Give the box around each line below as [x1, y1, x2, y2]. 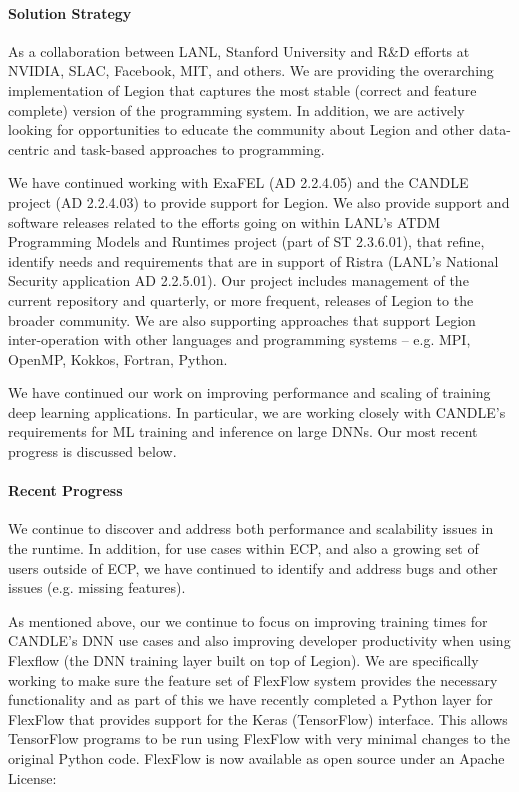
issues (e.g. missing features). [8, 577, 186, 598]
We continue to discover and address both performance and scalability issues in [8, 518, 494, 539]
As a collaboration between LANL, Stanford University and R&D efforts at [8, 40, 470, 61]
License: [8, 767, 57, 788]
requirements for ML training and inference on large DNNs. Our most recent [8, 421, 478, 442]
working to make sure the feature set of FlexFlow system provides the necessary [8, 669, 498, 690]
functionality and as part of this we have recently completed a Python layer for [8, 689, 493, 710]
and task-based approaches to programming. [53, 138, 325, 159]
